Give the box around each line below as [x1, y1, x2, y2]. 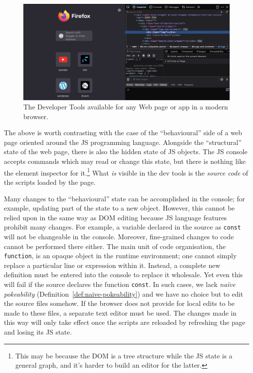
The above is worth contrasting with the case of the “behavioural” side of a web [4, 127, 242, 138]
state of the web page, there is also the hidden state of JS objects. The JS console [4, 146, 248, 157]
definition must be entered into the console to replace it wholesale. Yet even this [4, 269, 243, 280]
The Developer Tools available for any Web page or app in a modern [23, 102, 228, 112]
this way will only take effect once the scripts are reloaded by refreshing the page [4, 317, 245, 327]
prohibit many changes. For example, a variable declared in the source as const [4, 222, 241, 232]
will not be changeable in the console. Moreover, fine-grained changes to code [4, 231, 234, 241]
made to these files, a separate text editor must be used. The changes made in [4, 307, 237, 318]
